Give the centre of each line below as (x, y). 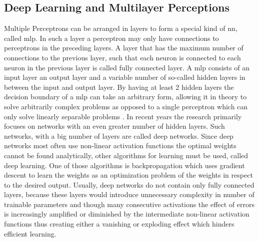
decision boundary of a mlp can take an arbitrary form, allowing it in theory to (125, 97)
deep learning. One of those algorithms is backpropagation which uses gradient (124, 165)
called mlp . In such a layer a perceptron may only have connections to (111, 38)
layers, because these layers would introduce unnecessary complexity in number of (129, 194)
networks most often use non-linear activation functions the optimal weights (120, 145)
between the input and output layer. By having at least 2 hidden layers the (119, 87)
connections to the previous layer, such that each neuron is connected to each (122, 57)
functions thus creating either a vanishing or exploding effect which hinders (119, 224)
